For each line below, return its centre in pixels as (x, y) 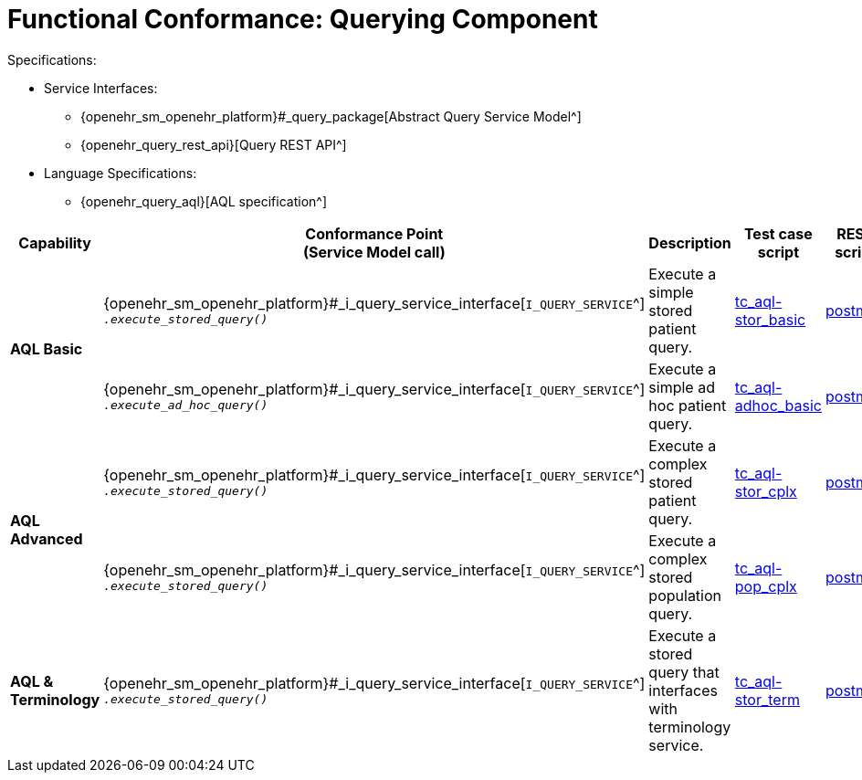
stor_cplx (766, 491)
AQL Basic (47, 348)
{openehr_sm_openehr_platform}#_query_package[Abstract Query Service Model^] (331, 116)
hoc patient (688, 405)
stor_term (767, 699)
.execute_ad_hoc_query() (186, 406)
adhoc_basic (778, 405)
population (685, 595)
